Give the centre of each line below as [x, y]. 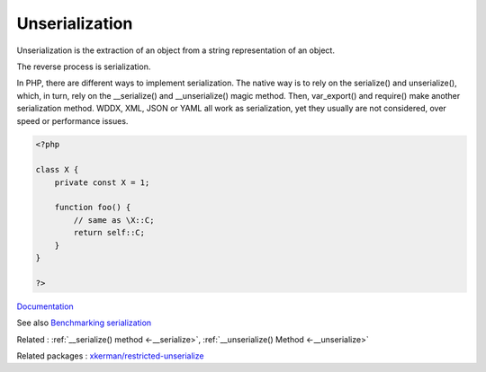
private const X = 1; [102, 182]
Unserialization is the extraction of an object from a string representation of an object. [175, 50]
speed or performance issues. [72, 120]
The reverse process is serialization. [84, 66]
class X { [57, 170]
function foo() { [93, 208]
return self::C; [109, 233]
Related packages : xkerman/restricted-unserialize [110, 356]
